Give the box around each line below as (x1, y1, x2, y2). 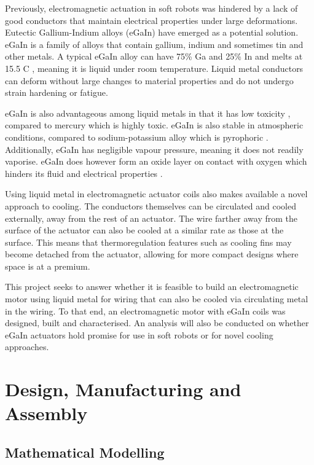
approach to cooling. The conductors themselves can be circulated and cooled (5, 199, 296, 212)
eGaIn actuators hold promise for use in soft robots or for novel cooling (5, 328, 273, 341)
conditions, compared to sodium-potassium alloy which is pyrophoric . (5, 130, 269, 143)
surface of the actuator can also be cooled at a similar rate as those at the (5, 224, 284, 236)
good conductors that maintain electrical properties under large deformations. (5, 14, 298, 26)
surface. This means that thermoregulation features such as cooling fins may (5, 235, 292, 248)
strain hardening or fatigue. (5, 86, 108, 99)
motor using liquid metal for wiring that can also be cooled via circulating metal (5, 292, 308, 305)
